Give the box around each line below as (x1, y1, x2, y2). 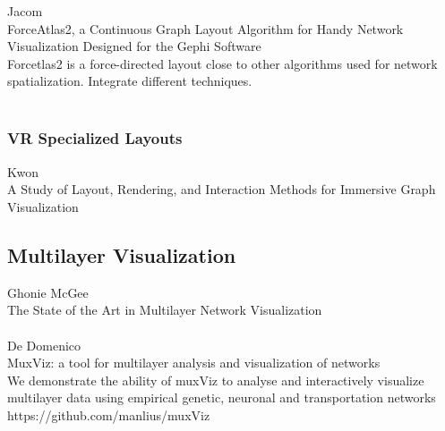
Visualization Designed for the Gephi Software (7, 37, 261, 55)
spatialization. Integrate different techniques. (7, 72, 252, 90)
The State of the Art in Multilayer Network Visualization (7, 300, 322, 319)
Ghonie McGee (7, 283, 89, 301)
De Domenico (7, 335, 81, 354)
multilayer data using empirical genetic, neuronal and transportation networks (7, 388, 436, 407)
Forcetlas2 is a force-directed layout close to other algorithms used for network (7, 54, 438, 72)
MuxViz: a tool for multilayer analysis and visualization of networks (7, 353, 381, 372)
